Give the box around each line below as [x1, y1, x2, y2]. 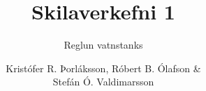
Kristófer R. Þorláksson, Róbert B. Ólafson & [6, 60, 201, 75]
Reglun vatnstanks [64, 38, 143, 52]
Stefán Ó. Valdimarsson [52, 74, 154, 89]
